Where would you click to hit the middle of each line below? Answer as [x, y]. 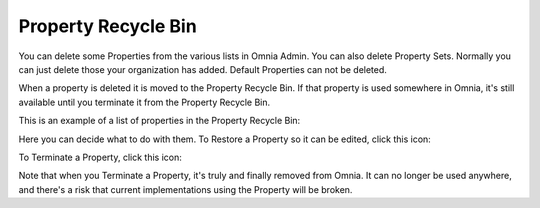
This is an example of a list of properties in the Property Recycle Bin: [159, 121]
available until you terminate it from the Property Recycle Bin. [144, 102]
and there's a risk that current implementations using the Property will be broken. [185, 189]
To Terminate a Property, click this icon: [100, 157]
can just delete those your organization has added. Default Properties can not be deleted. [202, 69]
